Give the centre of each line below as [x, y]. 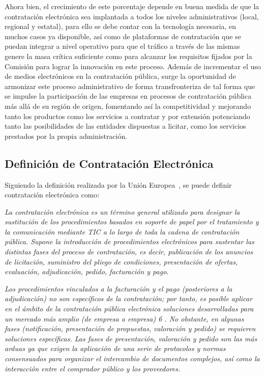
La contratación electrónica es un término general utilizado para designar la [122, 211]
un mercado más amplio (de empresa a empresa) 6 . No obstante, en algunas [124, 318]
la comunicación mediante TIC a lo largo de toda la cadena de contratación [122, 231]
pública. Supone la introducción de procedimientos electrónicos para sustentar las [129, 241]
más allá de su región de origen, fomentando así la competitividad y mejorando [128, 106]
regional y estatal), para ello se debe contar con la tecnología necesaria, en [120, 26]
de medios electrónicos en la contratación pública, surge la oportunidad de [120, 76]
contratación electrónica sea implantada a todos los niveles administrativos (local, [132, 16]
